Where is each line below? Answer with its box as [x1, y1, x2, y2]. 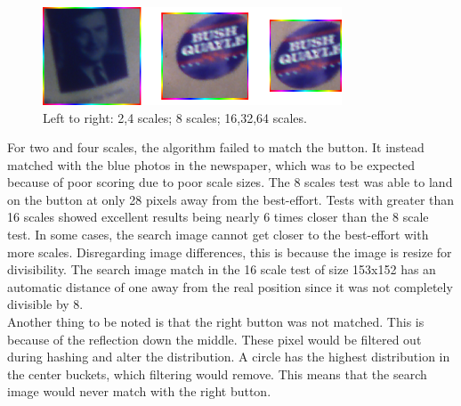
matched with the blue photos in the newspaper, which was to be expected [7, 155, 415, 174]
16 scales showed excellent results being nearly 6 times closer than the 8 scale [7, 207, 429, 226]
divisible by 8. [7, 295, 84, 313]
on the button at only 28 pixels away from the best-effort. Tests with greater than [7, 190, 455, 208]
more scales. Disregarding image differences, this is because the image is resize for [7, 242, 452, 261]
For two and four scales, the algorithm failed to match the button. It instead [7, 138, 425, 157]
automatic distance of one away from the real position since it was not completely [7, 277, 453, 296]
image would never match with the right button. [7, 382, 271, 401]
